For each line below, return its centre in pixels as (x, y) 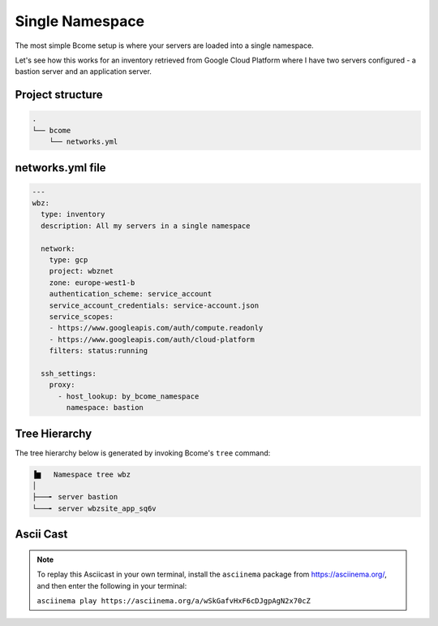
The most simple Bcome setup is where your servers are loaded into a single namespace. (164, 45)
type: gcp (69, 260)
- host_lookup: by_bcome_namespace (129, 396)
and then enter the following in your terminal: (112, 585)
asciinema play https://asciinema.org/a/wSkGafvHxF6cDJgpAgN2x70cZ (174, 600)
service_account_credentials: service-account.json (154, 305)
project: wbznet (81, 271)
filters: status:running (99, 351)
